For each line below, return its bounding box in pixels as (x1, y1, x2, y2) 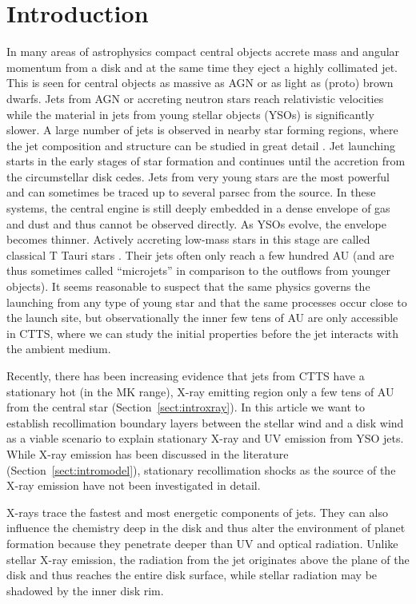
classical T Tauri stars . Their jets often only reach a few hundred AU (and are (6, 246, 394, 263)
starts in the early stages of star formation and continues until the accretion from (6, 153, 406, 169)
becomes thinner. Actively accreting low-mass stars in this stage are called (6, 231, 370, 248)
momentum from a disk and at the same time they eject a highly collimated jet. (6, 58, 398, 75)
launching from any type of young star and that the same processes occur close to (6, 293, 407, 310)
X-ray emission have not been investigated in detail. (6, 477, 261, 494)
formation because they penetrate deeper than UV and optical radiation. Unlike (6, 534, 398, 551)
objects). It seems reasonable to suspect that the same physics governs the (6, 278, 370, 295)
